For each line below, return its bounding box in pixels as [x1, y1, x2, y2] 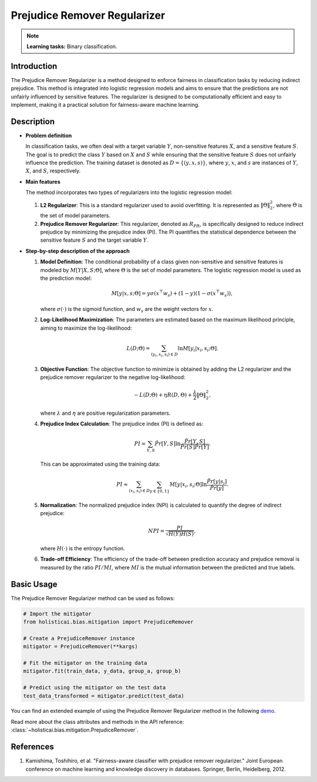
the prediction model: [40, 275, 92, 282]
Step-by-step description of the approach [25, 247, 130, 255]
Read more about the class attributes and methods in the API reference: [11, 718, 184, 725]
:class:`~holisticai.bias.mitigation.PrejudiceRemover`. [11, 726, 139, 733]
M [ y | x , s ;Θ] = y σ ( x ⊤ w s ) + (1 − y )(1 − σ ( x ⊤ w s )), [111, 289, 233, 298]
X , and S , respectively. [25, 167, 81, 174]
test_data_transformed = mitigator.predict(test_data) [23, 692, 184, 699]
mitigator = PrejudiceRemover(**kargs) [23, 643, 138, 650]
